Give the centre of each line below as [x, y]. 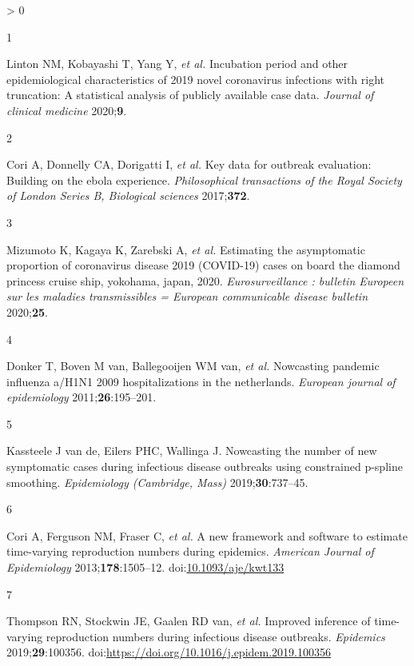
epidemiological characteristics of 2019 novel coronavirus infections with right [196, 79]
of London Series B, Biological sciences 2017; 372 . [128, 195]
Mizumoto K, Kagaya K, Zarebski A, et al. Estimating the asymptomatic [186, 249]
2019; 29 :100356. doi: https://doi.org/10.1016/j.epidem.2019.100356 [169, 652]
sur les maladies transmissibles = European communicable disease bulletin [187, 296]
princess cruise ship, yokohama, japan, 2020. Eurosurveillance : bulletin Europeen [205, 280]
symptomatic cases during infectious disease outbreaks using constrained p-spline [205, 467]
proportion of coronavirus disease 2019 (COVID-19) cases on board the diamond [203, 265]
